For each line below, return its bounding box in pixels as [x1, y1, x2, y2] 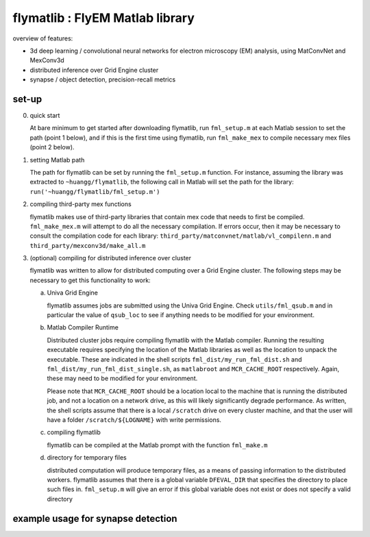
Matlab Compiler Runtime [47, 323, 119, 332]
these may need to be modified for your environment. [47, 374, 198, 383]
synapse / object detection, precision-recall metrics [29, 75, 176, 84]
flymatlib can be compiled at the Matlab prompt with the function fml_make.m [47, 440, 268, 449]
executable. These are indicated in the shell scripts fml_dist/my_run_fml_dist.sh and [47, 355, 302, 363]
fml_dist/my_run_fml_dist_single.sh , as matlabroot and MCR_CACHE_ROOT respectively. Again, [47, 365, 340, 373]
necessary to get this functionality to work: [29, 276, 151, 284]
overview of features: [12, 34, 73, 42]
